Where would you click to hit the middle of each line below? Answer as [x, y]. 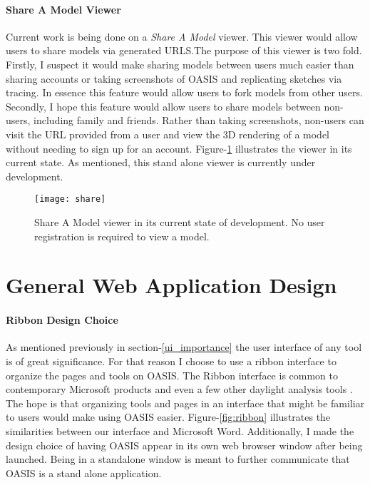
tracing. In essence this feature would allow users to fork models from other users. [184, 92]
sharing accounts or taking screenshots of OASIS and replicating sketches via [174, 78]
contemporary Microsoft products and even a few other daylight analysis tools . [179, 389]
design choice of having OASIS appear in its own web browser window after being [184, 445]
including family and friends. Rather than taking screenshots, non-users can [199, 120]
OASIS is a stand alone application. [84, 473]
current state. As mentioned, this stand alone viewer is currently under [161, 162]
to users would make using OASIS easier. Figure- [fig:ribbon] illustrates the [168, 417]
